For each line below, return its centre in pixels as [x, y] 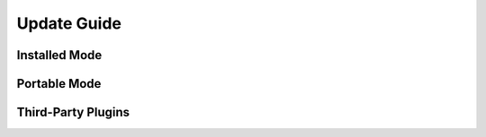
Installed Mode [59, 55]
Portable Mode [59, 84]
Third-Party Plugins [73, 112]
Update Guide [69, 23]
